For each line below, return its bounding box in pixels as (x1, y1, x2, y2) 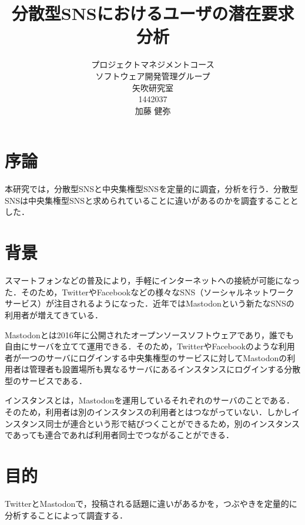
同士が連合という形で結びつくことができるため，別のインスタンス (45, 417, 300, 429)
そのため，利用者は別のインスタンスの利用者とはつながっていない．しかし (5, 406, 292, 418)
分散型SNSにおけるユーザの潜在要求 (11, 1, 294, 25)
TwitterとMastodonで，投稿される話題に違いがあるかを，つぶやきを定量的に (5, 497, 297, 509)
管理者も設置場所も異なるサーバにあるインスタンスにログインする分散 (29, 363, 301, 375)
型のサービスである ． (5, 374, 87, 386)
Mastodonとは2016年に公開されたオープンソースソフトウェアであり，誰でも (5, 328, 294, 341)
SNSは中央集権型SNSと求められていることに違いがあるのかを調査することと (5, 194, 299, 206)
